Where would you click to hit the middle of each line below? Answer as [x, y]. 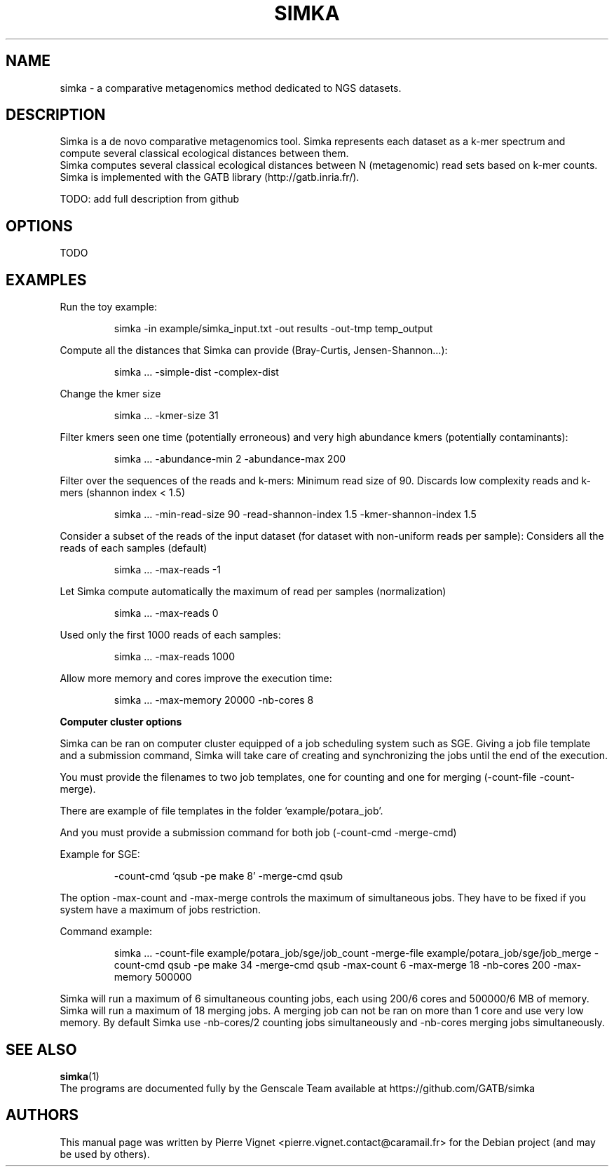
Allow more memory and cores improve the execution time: [196, 679]
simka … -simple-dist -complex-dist [196, 372]
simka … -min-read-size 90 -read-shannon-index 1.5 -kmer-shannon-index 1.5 [295, 515]
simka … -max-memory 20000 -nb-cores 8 [214, 700]
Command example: [106, 932]
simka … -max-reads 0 [166, 613]
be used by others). [105, 1154]
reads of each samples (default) [134, 548]
